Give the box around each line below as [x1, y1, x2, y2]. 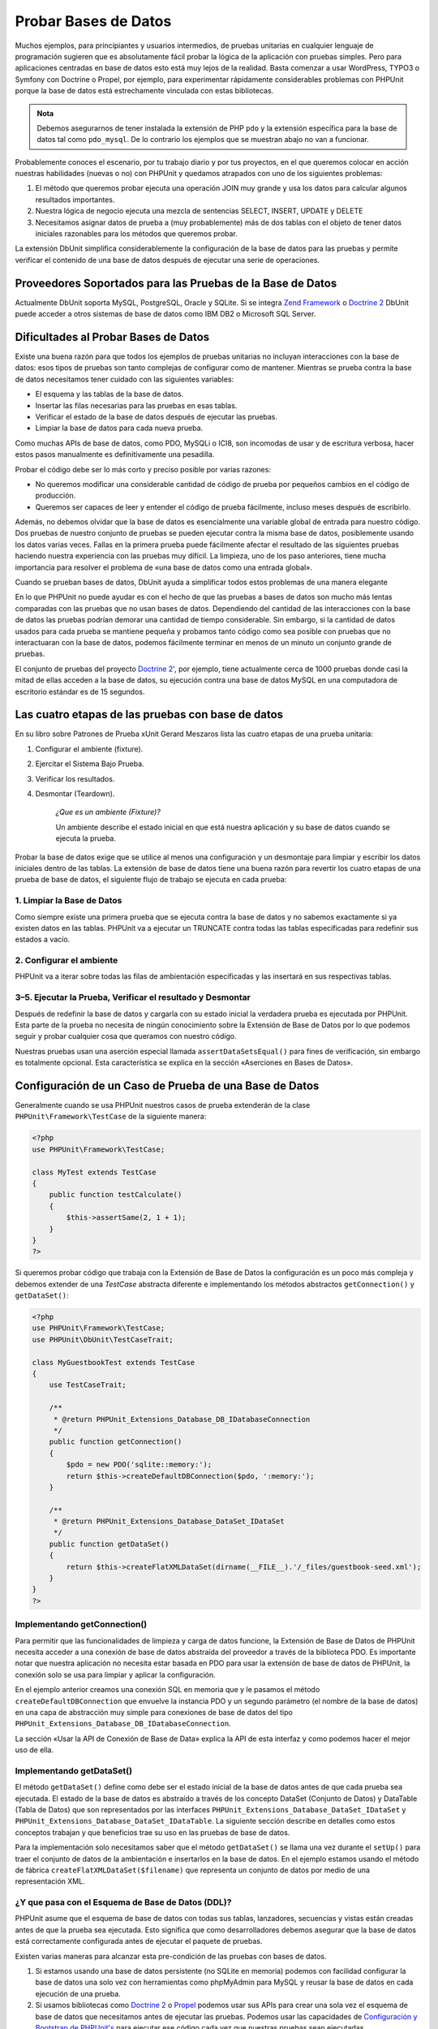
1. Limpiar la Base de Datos [15, 895, 122, 907]
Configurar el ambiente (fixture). [35, 743, 144, 754]
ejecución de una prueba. [35, 1988, 121, 1998]
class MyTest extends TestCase [32, 1167, 157, 1177]
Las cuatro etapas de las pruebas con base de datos [15, 708, 284, 722]
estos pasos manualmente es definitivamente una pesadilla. [15, 450, 215, 459]
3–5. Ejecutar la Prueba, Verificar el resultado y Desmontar [15, 992, 251, 1003]
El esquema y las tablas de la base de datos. [35, 390, 184, 399]
